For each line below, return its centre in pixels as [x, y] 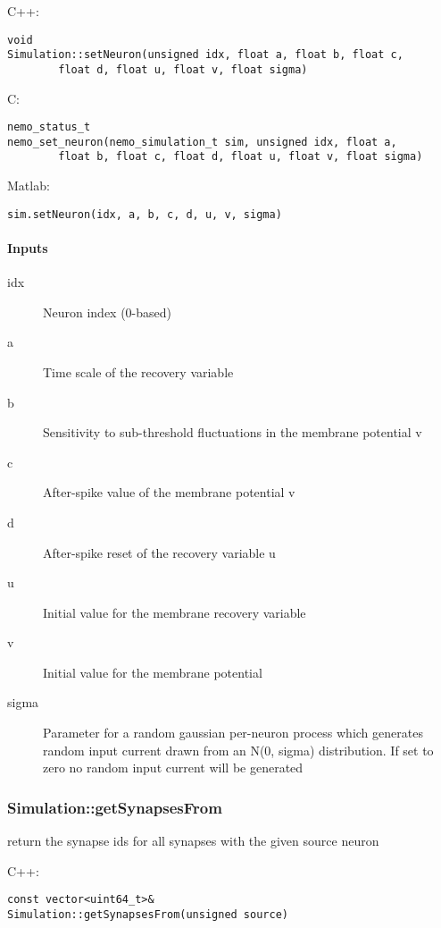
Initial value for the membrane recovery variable [175, 612]
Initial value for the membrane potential [153, 672]
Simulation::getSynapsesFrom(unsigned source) [148, 914]
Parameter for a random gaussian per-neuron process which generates [233, 733]
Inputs [28, 247]
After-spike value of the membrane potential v [169, 492]
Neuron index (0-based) [108, 312]
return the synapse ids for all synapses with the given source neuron [193, 841]
